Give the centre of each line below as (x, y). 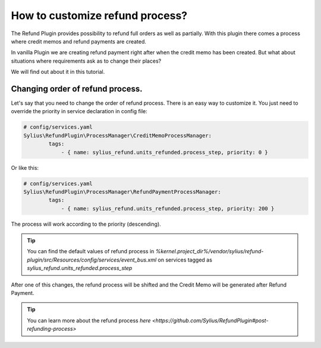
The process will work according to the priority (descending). (86, 224)
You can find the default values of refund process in (91, 251)
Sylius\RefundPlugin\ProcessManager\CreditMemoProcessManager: (118, 135)
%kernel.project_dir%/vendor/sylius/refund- (210, 251)
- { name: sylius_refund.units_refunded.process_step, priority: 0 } (165, 152)
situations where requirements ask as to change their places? (86, 61)
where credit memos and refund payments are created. (79, 41)
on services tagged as (185, 260)
